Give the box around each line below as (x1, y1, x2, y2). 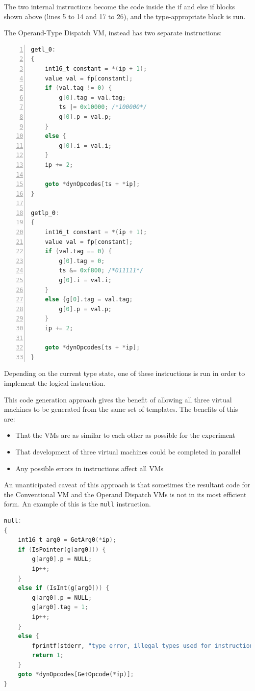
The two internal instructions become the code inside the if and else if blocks (4, 1, 235, 11)
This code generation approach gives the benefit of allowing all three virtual (4, 394, 232, 404)
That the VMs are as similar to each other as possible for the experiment (15, 430, 235, 440)
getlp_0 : (31, 209, 59, 216)
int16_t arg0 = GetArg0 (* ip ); (18, 536, 117, 544)
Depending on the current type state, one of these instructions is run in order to (4, 368, 245, 378)
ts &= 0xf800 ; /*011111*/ (59, 267, 144, 274)
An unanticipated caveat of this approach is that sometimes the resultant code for (4, 479, 251, 490)
